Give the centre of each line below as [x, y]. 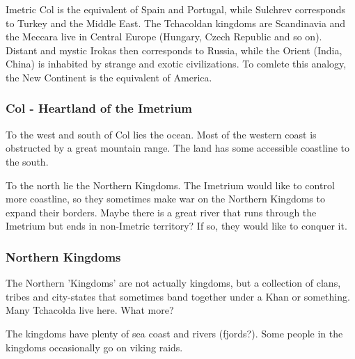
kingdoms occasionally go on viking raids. [94, 347]
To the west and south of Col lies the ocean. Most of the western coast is [161, 134]
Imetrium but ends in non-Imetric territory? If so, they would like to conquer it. [176, 226]
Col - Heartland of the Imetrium [99, 108]
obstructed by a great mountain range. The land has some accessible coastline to [178, 148]
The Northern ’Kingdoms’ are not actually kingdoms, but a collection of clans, [173, 283]
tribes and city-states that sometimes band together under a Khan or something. [178, 296]
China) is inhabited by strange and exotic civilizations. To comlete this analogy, [176, 64]
